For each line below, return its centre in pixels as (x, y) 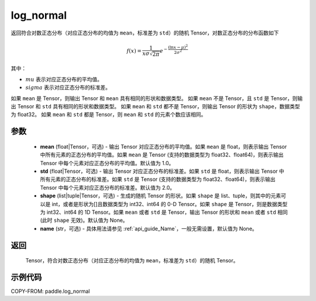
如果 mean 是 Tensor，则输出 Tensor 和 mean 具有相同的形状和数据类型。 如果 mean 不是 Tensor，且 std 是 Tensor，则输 (157, 98)
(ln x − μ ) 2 (178, 47)
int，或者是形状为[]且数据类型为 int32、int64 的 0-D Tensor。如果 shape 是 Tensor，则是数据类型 (170, 204)
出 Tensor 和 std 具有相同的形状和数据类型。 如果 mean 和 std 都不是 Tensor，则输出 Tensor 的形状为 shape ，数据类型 (155, 106)
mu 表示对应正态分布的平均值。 (64, 79)
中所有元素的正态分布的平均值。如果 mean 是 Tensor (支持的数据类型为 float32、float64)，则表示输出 (162, 155)
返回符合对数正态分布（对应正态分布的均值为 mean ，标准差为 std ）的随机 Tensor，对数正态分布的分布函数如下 (145, 33)
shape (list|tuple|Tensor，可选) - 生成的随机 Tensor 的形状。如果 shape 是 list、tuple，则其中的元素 (161, 196)
